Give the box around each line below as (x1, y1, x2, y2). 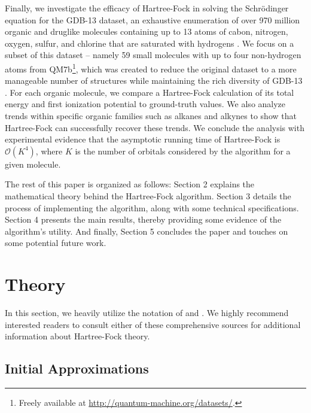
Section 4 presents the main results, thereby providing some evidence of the (5, 213, 282, 226)
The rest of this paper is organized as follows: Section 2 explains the (5, 178, 255, 190)
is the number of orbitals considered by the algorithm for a (75, 144, 291, 157)
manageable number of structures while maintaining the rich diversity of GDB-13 (5, 74, 303, 87)
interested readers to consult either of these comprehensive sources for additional (5, 318, 301, 330)
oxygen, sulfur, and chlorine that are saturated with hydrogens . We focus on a (5, 37, 294, 49)
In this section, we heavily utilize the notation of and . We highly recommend (5, 306, 289, 319)
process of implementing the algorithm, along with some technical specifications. (5, 201, 299, 214)
